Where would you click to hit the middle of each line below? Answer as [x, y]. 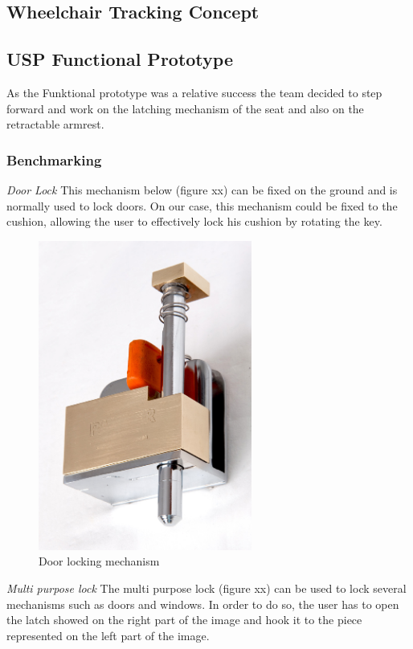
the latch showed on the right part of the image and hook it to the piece [184, 620]
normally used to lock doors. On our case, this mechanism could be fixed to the [202, 205]
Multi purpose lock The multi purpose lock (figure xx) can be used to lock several [206, 588]
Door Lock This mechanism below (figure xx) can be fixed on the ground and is [202, 189]
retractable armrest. [55, 124]
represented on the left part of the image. [108, 635]
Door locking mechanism [99, 561]
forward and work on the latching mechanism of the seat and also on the [185, 108]
